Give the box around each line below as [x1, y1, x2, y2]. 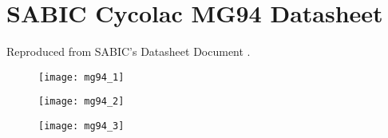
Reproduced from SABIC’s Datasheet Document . [6, 43, 251, 60]
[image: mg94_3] [38, 120, 125, 132]
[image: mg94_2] [38, 96, 125, 108]
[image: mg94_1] [38, 71, 125, 83]
